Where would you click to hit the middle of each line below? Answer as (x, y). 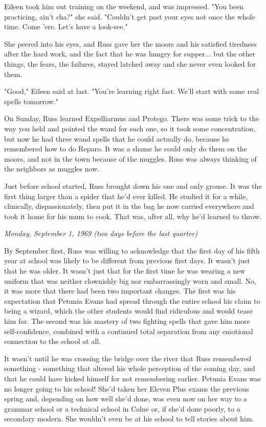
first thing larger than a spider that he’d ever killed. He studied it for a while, (126, 196)
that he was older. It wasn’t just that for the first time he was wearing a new (125, 271)
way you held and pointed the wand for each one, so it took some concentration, (130, 128)
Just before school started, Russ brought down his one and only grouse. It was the (133, 186)
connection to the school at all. (53, 341)
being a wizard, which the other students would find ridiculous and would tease (129, 311)
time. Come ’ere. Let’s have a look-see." (66, 26)
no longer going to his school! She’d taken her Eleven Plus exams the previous (127, 388)
